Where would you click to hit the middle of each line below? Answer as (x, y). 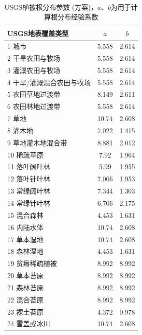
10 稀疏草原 (25, 154)
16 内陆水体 (25, 227)
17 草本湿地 (25, 239)
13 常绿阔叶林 (29, 191)
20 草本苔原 (25, 275)
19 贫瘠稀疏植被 (32, 263)
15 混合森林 (25, 215)
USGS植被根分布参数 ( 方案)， (51, 7)
